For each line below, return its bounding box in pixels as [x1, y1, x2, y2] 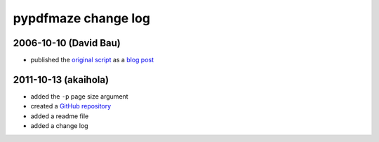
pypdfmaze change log [13, 10, 151, 26]
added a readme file [30, 112, 89, 120]
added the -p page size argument [30, 92, 129, 101]
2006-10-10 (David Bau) [13, 37, 121, 49]
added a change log [30, 122, 88, 130]
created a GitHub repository [30, 102, 112, 111]
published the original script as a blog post [30, 56, 154, 64]
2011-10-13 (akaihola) [13, 73, 109, 85]
